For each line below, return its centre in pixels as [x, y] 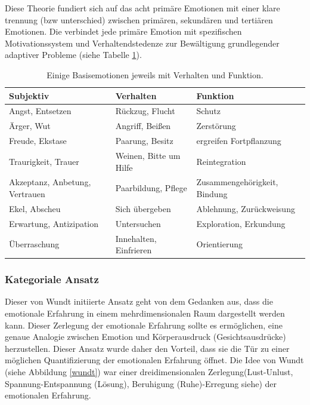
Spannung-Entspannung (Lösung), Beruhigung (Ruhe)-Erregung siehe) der [141, 383]
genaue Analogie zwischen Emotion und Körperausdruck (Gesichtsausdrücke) [145, 337]
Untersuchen [138, 223]
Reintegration [221, 161]
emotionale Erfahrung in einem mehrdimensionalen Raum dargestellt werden [145, 313]
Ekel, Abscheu [35, 208]
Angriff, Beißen [143, 126]
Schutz [208, 111]
